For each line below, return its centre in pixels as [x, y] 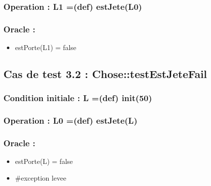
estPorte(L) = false [44, 161]
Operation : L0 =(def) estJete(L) [71, 120]
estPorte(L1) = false [46, 47]
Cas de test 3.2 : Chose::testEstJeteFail [105, 74]
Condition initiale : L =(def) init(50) [78, 98]
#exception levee [41, 177]
